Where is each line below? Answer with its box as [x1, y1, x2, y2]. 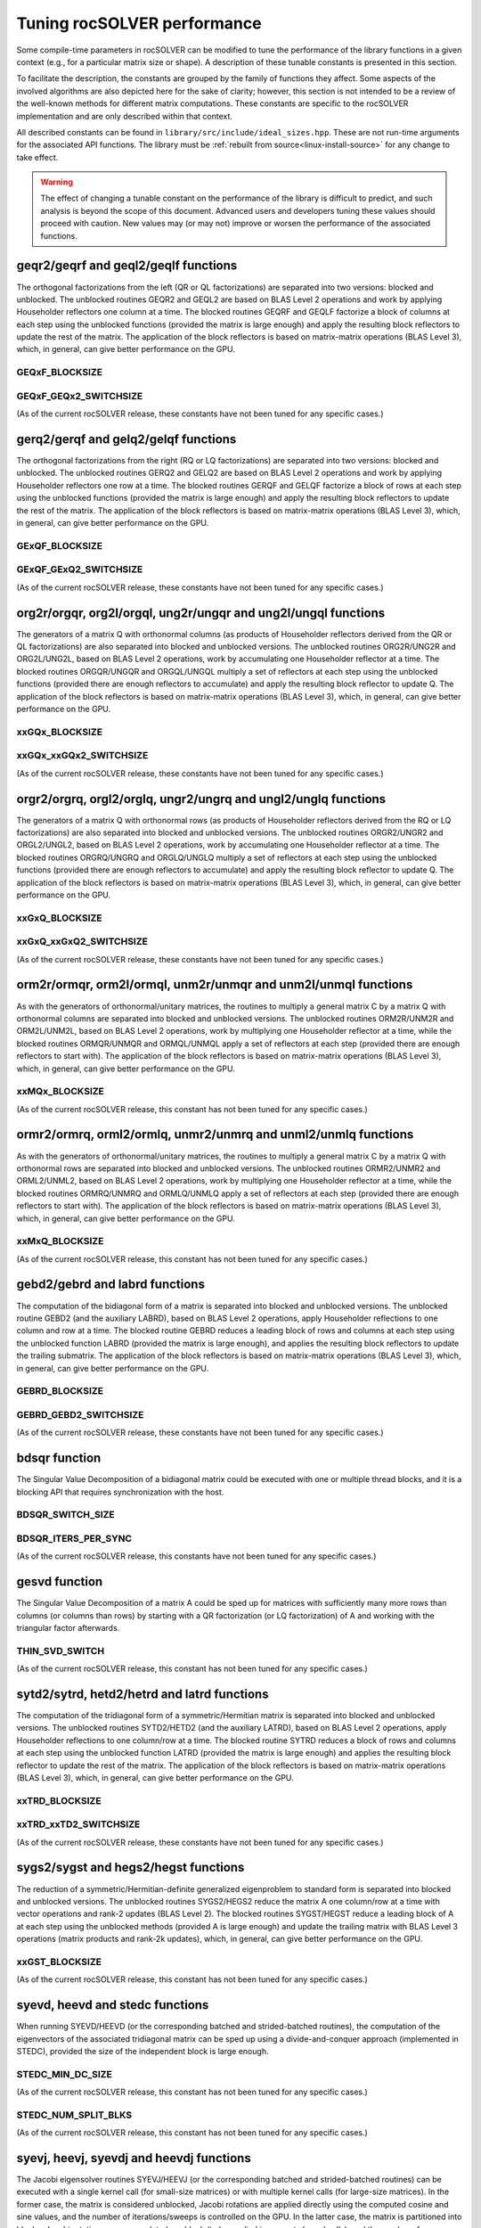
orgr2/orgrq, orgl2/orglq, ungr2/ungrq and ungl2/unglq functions [16, 791, 387, 807]
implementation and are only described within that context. [16, 111, 233, 121]
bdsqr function [16, 1451, 102, 1466]
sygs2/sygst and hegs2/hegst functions [16, 1860, 245, 1875]
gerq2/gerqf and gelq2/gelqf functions [16, 432, 237, 446]
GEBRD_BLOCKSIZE [16, 1385, 104, 1397]
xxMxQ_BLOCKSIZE [16, 1235, 104, 1248]
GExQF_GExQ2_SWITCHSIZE [16, 563, 143, 576]
